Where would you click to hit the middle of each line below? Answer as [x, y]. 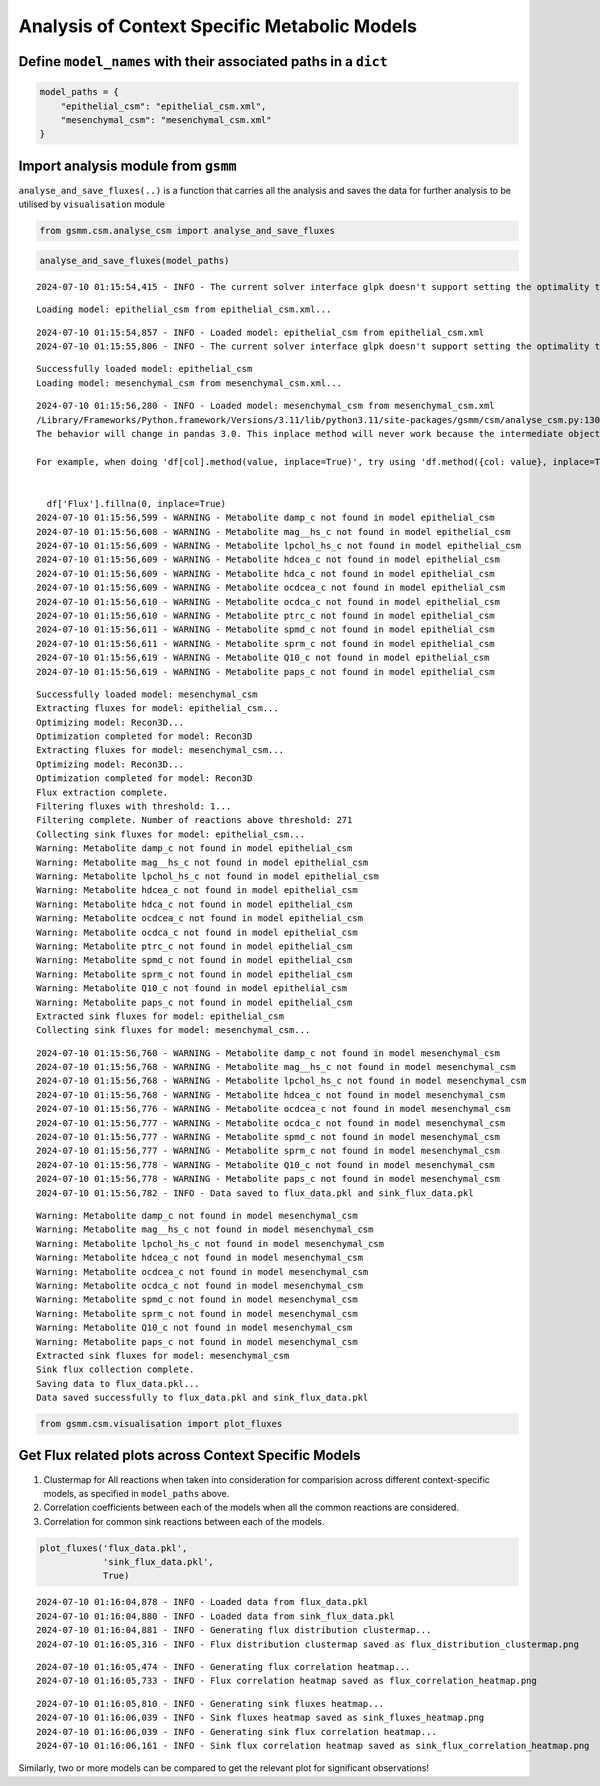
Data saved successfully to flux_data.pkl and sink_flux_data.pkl [202, 1398]
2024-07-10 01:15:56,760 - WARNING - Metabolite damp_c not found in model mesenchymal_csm [268, 1053]
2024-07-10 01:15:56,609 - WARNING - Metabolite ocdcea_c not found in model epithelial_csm [271, 588]
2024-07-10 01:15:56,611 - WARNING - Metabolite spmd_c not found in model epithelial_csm [265, 629]
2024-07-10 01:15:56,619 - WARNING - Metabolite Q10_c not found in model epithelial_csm [263, 658]
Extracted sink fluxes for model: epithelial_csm [160, 1016]
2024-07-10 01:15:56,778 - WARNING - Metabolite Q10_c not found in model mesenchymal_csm [265, 1164]
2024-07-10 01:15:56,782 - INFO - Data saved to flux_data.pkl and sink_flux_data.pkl [255, 1193]
